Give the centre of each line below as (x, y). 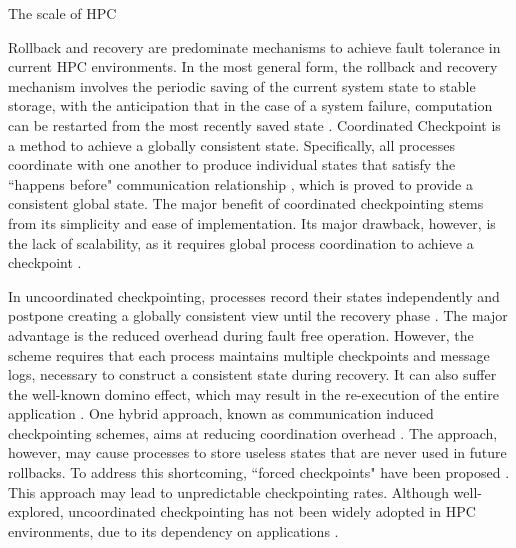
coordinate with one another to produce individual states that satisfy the (232, 164)
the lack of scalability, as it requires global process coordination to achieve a (241, 242)
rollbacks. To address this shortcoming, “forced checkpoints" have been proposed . (259, 472)
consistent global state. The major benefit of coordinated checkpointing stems (246, 203)
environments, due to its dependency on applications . (173, 530)
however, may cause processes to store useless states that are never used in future (257, 452)
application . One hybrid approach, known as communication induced (221, 413)
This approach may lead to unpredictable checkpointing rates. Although (228, 491)
